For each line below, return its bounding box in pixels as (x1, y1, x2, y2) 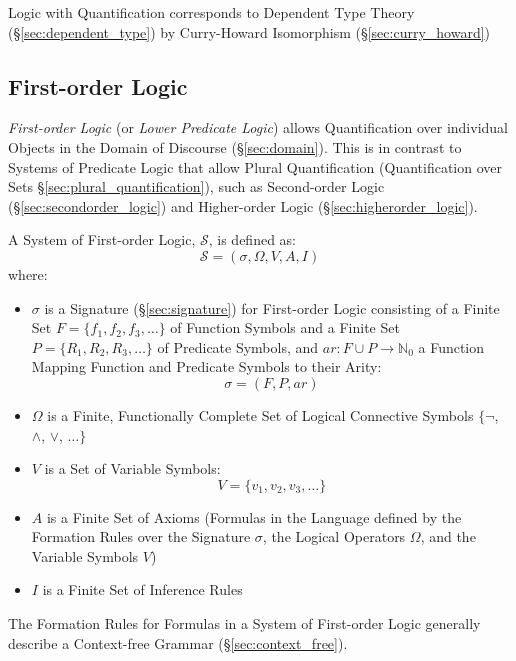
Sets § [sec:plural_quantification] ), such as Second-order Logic (8, 176, 385, 197)
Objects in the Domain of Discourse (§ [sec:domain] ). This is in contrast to (8, 136, 462, 157)
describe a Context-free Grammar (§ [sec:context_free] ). (8, 632, 348, 653)
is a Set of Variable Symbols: (44, 458, 221, 479)
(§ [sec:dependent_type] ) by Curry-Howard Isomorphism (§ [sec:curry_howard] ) (8, 21, 491, 42)
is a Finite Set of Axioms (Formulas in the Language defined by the (46, 506, 462, 527)
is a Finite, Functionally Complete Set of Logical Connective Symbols (47, 404, 474, 425)
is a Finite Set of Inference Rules (42, 579, 243, 600)
